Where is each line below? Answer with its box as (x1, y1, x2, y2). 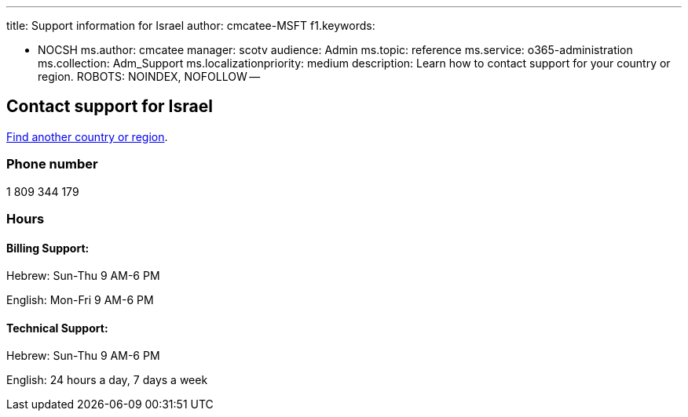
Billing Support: (6, 241, 90, 255)
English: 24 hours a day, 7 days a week (6, 373, 208, 387)
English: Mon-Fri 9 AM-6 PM (6, 293, 154, 307)
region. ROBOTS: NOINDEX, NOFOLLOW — (38, 70, 261, 83)
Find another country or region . (6, 129, 168, 143)
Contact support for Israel (6, 96, 213, 117)
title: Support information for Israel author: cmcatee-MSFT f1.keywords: (6, 19, 375, 32)
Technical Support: (6, 321, 108, 335)
